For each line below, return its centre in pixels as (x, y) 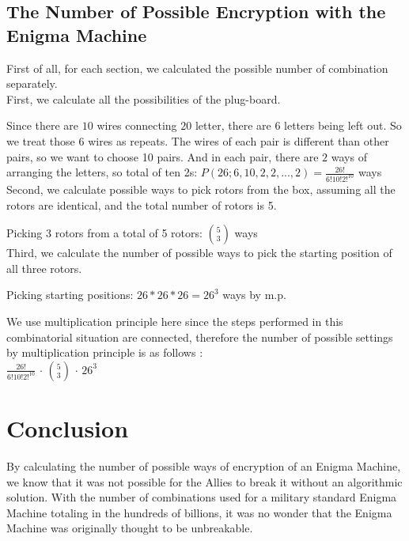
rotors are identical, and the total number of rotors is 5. (142, 204)
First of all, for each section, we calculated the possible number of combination (197, 68)
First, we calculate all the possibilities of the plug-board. (144, 98)
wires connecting (137, 125)
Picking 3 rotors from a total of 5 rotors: (104, 233)
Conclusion (68, 428)
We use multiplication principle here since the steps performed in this (175, 321)
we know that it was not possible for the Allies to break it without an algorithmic (204, 481)
